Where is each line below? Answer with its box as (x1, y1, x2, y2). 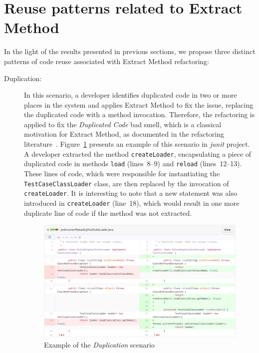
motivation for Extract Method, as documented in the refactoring (24, 129, 225, 139)
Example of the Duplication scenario (44, 339, 155, 349)
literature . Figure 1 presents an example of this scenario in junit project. (24, 139, 250, 149)
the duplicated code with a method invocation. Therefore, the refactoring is (24, 109, 255, 120)
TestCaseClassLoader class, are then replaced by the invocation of (24, 178, 229, 188)
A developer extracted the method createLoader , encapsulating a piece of (24, 148, 252, 159)
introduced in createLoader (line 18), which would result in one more (24, 197, 240, 208)
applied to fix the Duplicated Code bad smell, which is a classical (24, 119, 222, 129)
